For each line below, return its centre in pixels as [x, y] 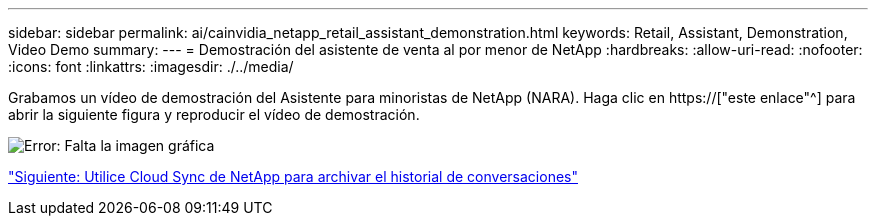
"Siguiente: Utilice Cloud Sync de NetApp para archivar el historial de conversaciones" [293, 176]
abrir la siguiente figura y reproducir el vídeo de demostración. [214, 114]
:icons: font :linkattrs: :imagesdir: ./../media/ [151, 66]
